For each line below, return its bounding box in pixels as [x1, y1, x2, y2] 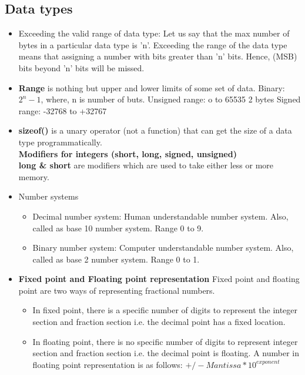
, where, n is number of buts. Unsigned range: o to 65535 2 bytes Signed [41, 93, 301, 105]
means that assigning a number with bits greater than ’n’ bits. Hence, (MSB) [18, 50, 297, 62]
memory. [18, 170, 49, 182]
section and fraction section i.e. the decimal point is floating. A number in [32, 347, 299, 359]
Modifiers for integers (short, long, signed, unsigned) [18, 147, 237, 160]
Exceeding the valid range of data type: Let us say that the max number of [18, 27, 290, 39]
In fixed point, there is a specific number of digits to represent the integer [32, 304, 298, 316]
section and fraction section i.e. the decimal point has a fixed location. [32, 316, 286, 328]
